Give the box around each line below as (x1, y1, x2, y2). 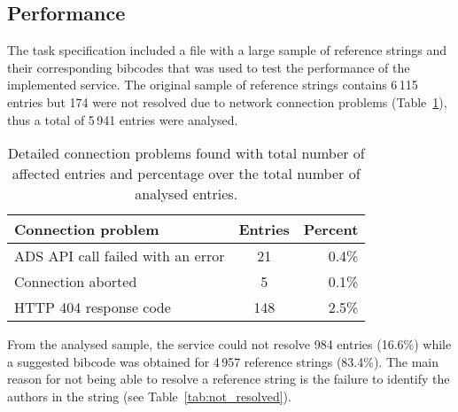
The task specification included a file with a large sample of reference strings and (7, 41, 446, 59)
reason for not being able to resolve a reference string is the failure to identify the (7, 369, 450, 388)
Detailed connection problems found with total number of (7, 143, 365, 164)
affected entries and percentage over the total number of (12, 163, 361, 184)
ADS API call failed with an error (14, 245, 225, 267)
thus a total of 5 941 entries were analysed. (7, 110, 238, 128)
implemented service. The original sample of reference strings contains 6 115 (7, 75, 418, 94)
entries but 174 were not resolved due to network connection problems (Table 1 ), (7, 92, 447, 111)
